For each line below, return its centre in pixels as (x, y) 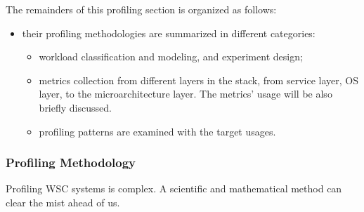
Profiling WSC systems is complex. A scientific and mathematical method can (174, 188)
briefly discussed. (75, 107)
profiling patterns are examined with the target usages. (157, 131)
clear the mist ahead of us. (63, 202)
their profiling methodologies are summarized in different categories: (169, 33)
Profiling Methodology (71, 163)
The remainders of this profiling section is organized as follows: (141, 9)
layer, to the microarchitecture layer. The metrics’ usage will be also (186, 94)
